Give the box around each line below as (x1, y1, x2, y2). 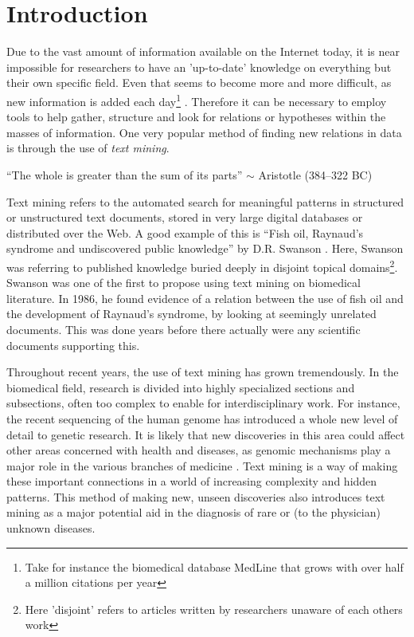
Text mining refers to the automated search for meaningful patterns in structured (6, 193, 404, 210)
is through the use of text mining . (6, 140, 170, 156)
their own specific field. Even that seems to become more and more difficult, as (6, 74, 392, 91)
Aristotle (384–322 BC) (258, 166, 373, 183)
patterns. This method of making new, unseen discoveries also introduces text (6, 488, 385, 505)
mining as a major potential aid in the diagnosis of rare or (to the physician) (6, 504, 381, 521)
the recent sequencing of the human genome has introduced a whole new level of (6, 410, 398, 427)
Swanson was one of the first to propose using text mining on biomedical (6, 274, 361, 291)
